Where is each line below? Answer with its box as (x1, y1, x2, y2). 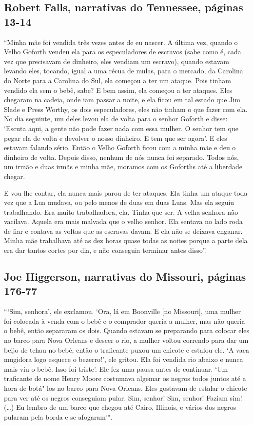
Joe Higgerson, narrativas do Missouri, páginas (4, 269, 246, 284)
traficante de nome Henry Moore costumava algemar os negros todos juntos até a (4, 373, 246, 383)
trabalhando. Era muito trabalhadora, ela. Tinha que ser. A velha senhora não (4, 206, 238, 217)
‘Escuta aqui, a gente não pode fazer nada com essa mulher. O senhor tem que (4, 123, 238, 133)
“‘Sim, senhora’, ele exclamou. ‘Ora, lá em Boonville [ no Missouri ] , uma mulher (4, 306, 241, 316)
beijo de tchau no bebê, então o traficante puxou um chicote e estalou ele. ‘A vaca (4, 344, 249, 355)
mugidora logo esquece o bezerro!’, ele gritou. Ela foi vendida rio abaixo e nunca (4, 354, 243, 364)
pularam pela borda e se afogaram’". (4, 411, 113, 422)
